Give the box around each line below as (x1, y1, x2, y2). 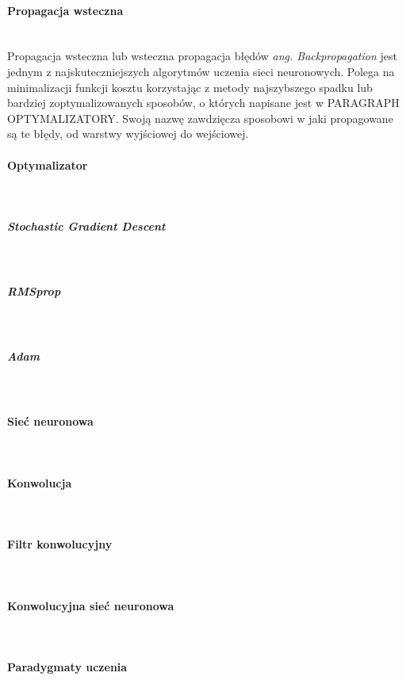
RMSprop (7, 283, 61, 300)
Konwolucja (7, 474, 72, 491)
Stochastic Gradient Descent (7, 217, 166, 234)
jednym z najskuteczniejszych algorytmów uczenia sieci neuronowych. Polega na (7, 63, 395, 79)
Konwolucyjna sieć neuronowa (7, 597, 174, 613)
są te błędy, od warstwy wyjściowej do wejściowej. (7, 125, 249, 142)
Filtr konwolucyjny (7, 536, 113, 552)
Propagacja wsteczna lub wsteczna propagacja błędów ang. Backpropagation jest (7, 48, 397, 64)
